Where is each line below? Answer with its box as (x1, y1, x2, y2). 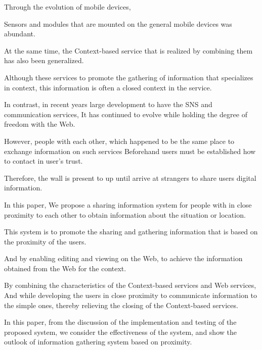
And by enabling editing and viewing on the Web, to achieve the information (4, 253, 243, 264)
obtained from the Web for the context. (4, 263, 126, 273)
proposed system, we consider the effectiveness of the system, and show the (4, 326, 237, 337)
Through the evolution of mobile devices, (4, 2, 131, 12)
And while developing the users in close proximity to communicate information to (4, 290, 257, 301)
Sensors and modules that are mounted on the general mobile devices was (4, 18, 232, 29)
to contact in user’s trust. (4, 156, 83, 166)
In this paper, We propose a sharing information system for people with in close (4, 199, 252, 210)
